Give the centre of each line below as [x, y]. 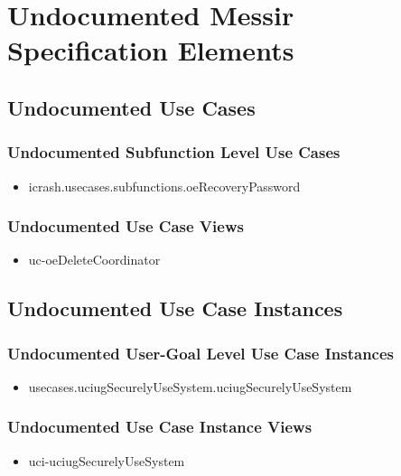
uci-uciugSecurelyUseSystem [107, 460]
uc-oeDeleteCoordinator [94, 260]
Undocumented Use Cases [131, 107]
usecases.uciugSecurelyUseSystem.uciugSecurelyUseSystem [190, 386]
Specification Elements [151, 50]
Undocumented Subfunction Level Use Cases [174, 152]
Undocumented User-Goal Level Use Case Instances [201, 353]
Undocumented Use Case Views [126, 226]
